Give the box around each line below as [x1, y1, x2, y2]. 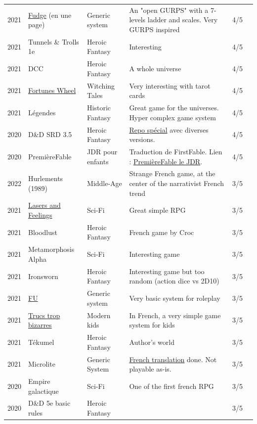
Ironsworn [28, 271, 58, 281]
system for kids [129, 320, 175, 330]
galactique [28, 385, 59, 396]
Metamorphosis [28, 244, 75, 254]
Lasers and [28, 200, 61, 210]
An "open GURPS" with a [129, 4, 209, 15]
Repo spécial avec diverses [129, 124, 209, 135]
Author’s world [129, 336, 174, 347]
